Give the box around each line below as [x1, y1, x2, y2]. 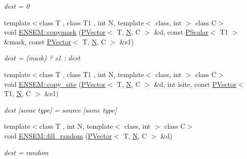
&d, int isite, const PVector [154, 79, 237, 89]
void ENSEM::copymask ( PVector [4, 27, 106, 37]
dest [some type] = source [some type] [4, 104, 117, 115]
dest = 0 [4, 1, 29, 11]
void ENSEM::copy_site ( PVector [4, 79, 106, 89]
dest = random [4, 147, 49, 157]
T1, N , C [4, 88, 31, 99]
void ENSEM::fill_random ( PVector [4, 130, 112, 140]
